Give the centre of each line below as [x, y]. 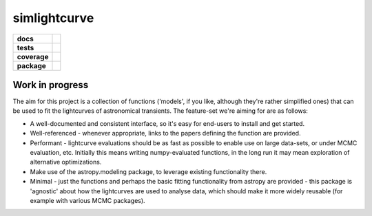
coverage [33, 56]
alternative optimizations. [66, 162]
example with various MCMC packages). [87, 200]
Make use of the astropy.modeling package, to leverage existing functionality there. [148, 171]
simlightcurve [53, 18]
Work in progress [51, 85]
